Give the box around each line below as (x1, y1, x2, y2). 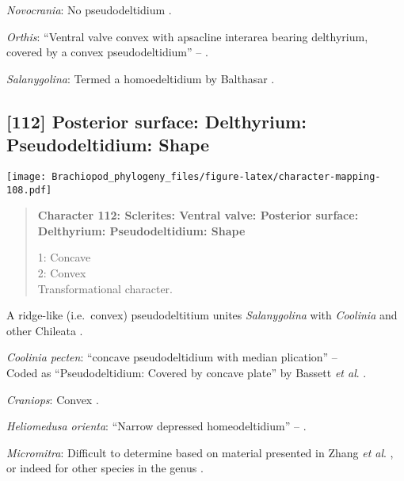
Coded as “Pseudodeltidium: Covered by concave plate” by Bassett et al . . (6, 365, 367, 381)
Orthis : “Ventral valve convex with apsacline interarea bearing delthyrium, (6, 28, 368, 44)
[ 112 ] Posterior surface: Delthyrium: (6, 109, 307, 133)
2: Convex (37, 265, 86, 281)
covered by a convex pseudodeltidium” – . (6, 44, 208, 60)
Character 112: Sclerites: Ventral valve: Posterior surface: (37, 207, 359, 223)
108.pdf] (6, 184, 52, 196)
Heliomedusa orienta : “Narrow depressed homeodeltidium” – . (6, 418, 307, 434)
